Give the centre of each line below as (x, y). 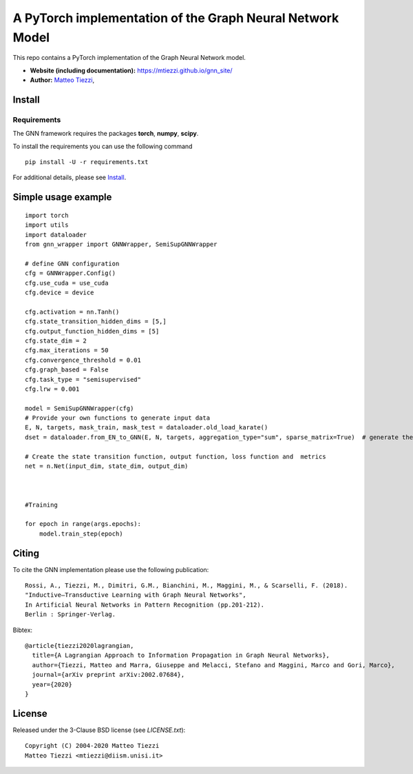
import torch (47, 215)
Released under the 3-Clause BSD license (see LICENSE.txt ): (99, 730)
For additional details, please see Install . (70, 177)
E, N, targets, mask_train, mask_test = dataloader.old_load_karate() (147, 428)
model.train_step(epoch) (81, 533)
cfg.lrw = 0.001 (52, 389)
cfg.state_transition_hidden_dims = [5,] (96, 322)
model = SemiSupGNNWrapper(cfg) (80, 408)
